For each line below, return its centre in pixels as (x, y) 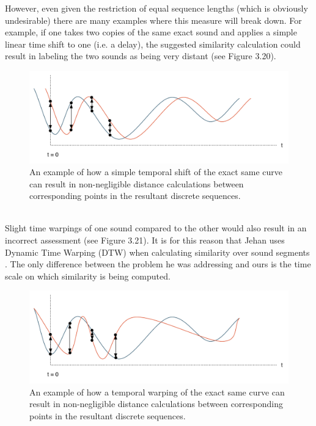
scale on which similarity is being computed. (88, 276)
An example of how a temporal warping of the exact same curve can (157, 392)
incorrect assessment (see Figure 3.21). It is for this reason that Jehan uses (145, 240)
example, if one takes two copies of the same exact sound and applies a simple (151, 32)
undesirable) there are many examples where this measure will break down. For (153, 20)
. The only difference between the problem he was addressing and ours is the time (158, 264)
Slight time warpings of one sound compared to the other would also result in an (156, 228)
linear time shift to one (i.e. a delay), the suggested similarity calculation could (153, 44)
